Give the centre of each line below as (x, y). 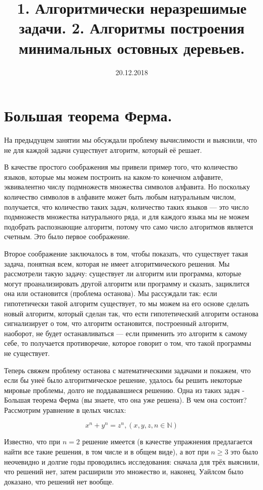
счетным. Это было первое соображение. (67, 236)
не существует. (27, 353)
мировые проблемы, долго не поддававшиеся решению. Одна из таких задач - (124, 390)
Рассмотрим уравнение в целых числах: (65, 410)
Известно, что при (32, 442)
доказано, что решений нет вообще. (59, 481)
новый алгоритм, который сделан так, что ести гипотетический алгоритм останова (131, 313)
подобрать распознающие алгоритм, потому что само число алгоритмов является (129, 226)
